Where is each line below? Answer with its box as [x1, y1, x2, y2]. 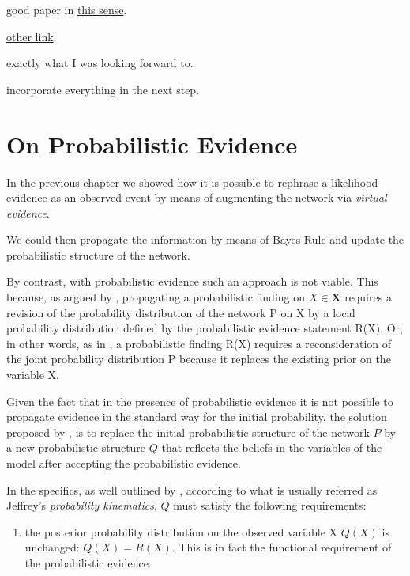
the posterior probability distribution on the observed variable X [24, 523, 338, 540]
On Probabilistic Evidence [6, 127, 298, 160]
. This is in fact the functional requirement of [171, 539, 392, 555]
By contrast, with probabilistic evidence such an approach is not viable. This [6, 273, 378, 290]
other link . [6, 28, 57, 44]
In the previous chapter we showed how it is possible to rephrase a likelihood [6, 173, 378, 190]
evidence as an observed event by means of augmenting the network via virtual [6, 189, 387, 206]
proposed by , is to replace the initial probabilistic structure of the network [6, 423, 370, 440]
